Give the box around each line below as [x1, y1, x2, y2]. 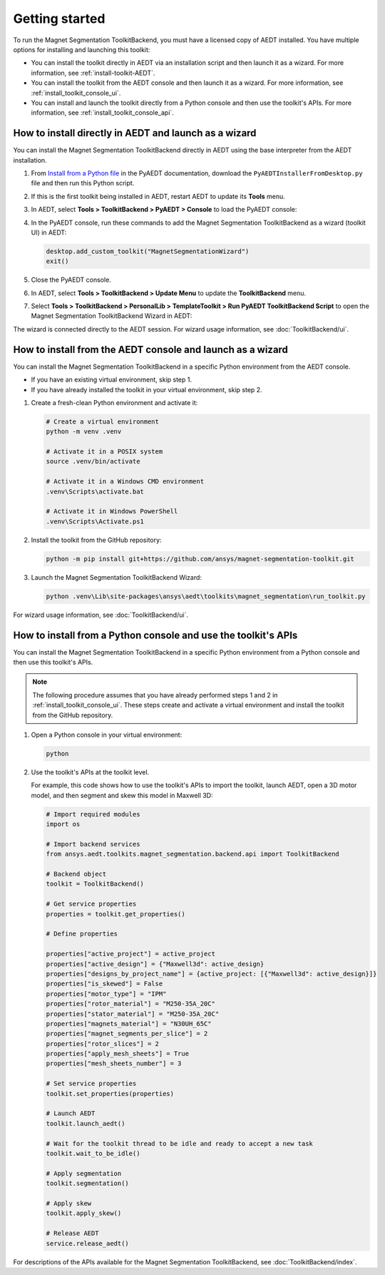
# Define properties [46, 930, 118, 938]
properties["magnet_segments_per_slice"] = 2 [46, 1030, 208, 1038]
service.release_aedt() [46, 1239, 130, 1247]
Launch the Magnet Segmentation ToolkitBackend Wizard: [31, 573, 202, 581]
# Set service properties [46, 1080, 137, 1087]
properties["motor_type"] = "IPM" [46, 990, 167, 998]
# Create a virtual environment [46, 417, 160, 426]
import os [46, 820, 81, 829]
